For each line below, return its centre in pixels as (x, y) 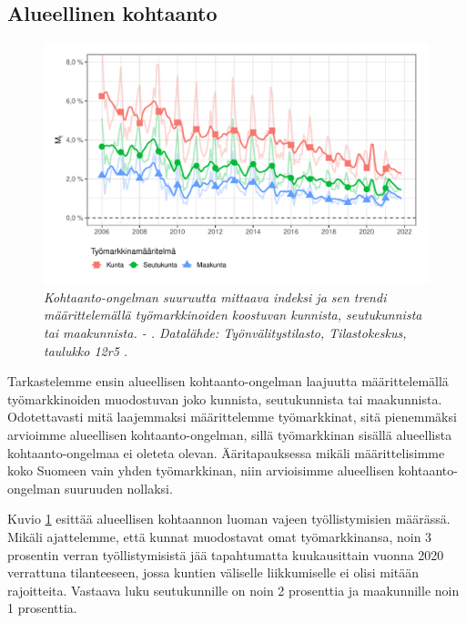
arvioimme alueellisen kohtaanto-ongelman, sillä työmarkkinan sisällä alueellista (230, 434)
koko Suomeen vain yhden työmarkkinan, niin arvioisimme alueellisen (201, 470)
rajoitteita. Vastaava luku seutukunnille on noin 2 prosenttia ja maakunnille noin (233, 590)
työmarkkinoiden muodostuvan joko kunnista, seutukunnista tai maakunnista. (225, 398)
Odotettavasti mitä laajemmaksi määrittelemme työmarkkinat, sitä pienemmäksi (232, 417)
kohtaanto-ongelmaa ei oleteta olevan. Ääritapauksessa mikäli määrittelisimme (226, 452)
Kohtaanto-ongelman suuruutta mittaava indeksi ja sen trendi (215, 296)
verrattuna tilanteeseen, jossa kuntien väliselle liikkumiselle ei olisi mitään (213, 572)
